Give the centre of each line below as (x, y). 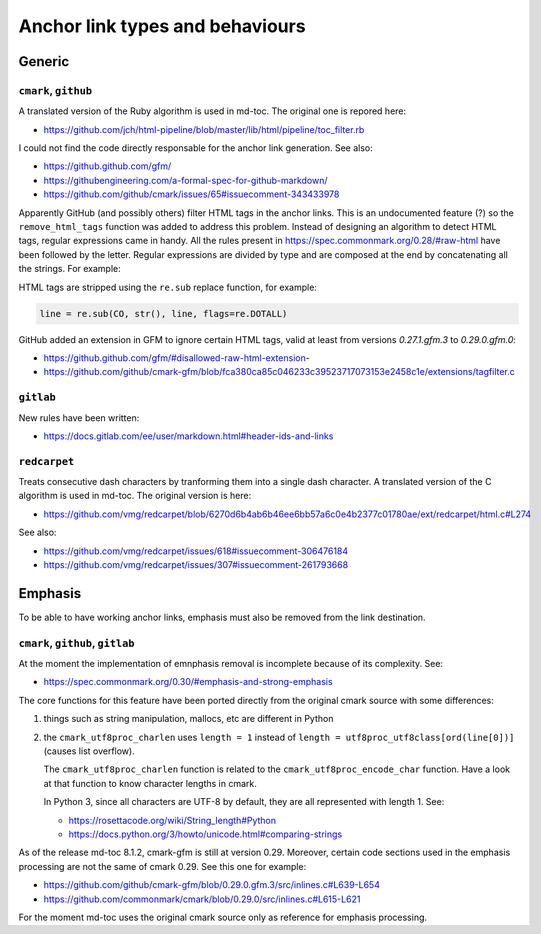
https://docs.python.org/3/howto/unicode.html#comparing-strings (205, 834)
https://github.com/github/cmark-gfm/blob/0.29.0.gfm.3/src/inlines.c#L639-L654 (211, 885)
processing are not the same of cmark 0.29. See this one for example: (162, 866)
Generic (44, 61)
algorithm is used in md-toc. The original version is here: (135, 496)
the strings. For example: (70, 269)
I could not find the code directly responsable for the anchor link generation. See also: (196, 148)
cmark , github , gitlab (76, 643)
